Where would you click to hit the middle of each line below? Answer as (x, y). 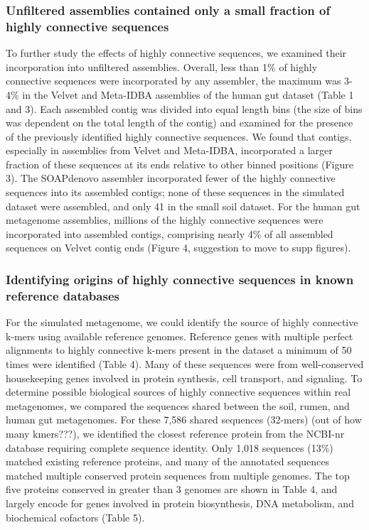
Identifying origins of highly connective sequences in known (180, 279)
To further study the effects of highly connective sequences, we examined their (176, 53)
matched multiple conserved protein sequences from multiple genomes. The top (178, 475)
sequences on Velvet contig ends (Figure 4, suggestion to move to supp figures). (178, 248)
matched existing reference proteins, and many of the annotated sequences (168, 461)
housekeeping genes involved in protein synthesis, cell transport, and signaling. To (184, 378)
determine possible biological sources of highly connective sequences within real (178, 392)
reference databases (63, 295)
